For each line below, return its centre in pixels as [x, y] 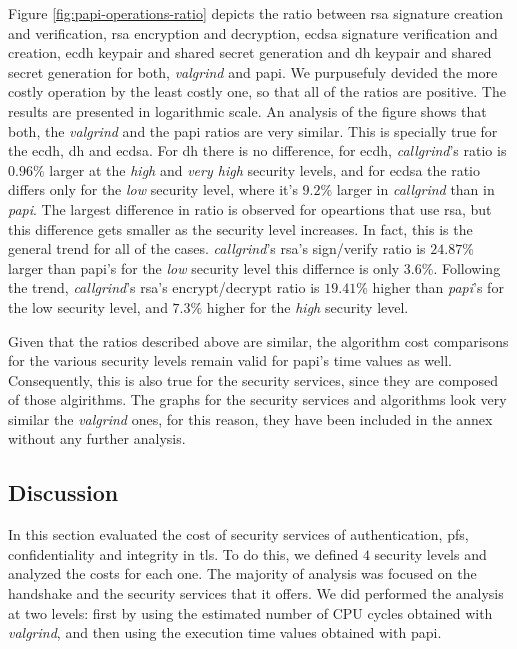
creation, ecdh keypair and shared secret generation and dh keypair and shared [250, 52]
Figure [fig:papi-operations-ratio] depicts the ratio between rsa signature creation [256, 13]
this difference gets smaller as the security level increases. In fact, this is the [240, 228]
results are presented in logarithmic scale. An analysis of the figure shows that [247, 110]
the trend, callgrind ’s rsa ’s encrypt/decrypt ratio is [164, 287]
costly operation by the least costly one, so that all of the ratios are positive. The [257, 91]
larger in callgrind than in [415, 189]
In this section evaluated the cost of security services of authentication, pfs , [238, 534]
